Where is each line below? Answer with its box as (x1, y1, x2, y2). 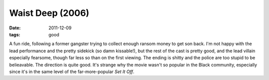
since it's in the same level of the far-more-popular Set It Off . (9, 69, 134, 75)
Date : (9, 25, 21, 31)
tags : (9, 31, 20, 37)
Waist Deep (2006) (9, 7, 90, 18)
